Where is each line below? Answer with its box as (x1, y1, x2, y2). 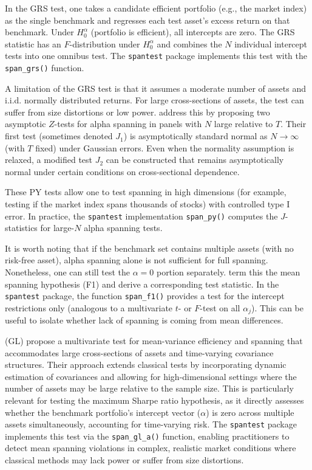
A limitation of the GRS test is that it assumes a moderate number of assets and (5, 81, 306, 94)
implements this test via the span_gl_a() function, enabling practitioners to (5, 429, 290, 442)
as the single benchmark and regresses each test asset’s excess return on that (5, 13, 290, 26)
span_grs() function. (5, 61, 84, 74)
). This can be (251, 301, 304, 314)
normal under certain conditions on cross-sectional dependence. (5, 165, 240, 178)
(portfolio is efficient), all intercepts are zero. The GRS (90, 26, 295, 38)
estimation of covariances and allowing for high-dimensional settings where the (5, 370, 297, 382)
